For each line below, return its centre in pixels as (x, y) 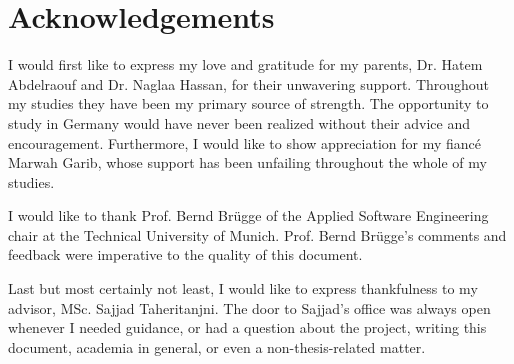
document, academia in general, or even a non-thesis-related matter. (217, 346)
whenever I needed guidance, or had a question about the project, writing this (247, 327)
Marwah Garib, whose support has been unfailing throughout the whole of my (247, 162)
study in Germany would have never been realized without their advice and (239, 122)
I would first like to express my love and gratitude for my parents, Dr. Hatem (245, 64)
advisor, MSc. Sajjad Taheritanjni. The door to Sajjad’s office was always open (249, 307)
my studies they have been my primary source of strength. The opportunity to (248, 103)
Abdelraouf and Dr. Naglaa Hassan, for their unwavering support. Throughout (249, 83)
